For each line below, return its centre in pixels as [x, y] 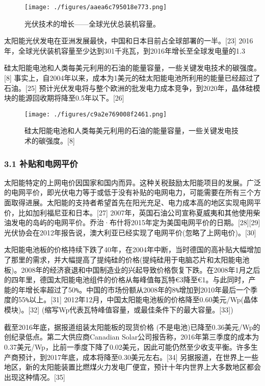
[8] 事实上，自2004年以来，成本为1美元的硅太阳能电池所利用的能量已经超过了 [132, 78]
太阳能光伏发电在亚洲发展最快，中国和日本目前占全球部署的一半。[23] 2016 [129, 41]
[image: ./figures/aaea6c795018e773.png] [96, 7]
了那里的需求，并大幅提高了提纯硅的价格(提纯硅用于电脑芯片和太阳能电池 [127, 260]
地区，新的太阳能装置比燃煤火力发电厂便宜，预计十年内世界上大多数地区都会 [132, 367]
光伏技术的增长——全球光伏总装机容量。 [92, 23]
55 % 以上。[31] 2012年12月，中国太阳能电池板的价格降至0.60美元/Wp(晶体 [138, 299]
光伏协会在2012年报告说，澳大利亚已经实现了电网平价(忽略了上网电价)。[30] [130, 232]
